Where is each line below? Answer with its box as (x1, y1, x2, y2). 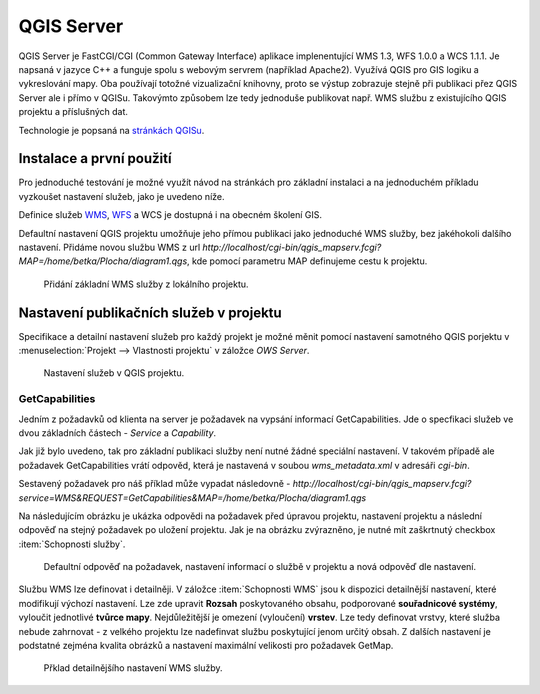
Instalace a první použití (18, 150, 172, 167)
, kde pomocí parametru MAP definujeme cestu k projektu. (186, 255, 428, 267)
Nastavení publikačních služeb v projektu (18, 304, 282, 321)
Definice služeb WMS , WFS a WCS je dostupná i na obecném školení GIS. (18, 209, 323, 221)
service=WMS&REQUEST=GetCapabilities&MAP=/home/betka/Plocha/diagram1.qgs (18, 491, 367, 504)
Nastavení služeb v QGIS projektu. (43, 367, 185, 379)
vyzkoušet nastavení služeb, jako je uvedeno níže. (18, 190, 225, 202)
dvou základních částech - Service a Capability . (18, 426, 217, 439)
